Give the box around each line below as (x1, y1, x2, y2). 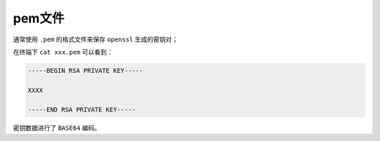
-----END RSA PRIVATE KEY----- (27, 106, 137, 114)
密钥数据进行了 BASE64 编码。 (13, 123, 101, 133)
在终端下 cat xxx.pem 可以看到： (13, 48, 113, 56)
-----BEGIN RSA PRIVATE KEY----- (27, 67, 144, 74)
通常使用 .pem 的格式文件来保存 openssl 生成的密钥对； (13, 35, 179, 43)
